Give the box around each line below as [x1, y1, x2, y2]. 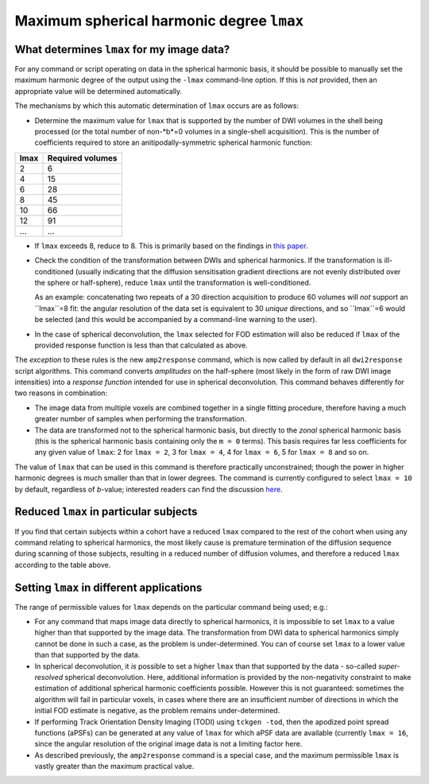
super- [377, 661, 400, 671]
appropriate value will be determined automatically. [14, 86, 183, 95]
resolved [34, 672, 64, 681]
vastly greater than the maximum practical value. [34, 762, 195, 771]
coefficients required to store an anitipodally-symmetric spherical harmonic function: [34, 138, 313, 147]
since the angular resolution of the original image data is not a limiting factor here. [34, 739, 303, 749]
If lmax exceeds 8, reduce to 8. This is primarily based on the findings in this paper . [34, 241, 308, 250]
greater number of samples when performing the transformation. [34, 414, 247, 424]
